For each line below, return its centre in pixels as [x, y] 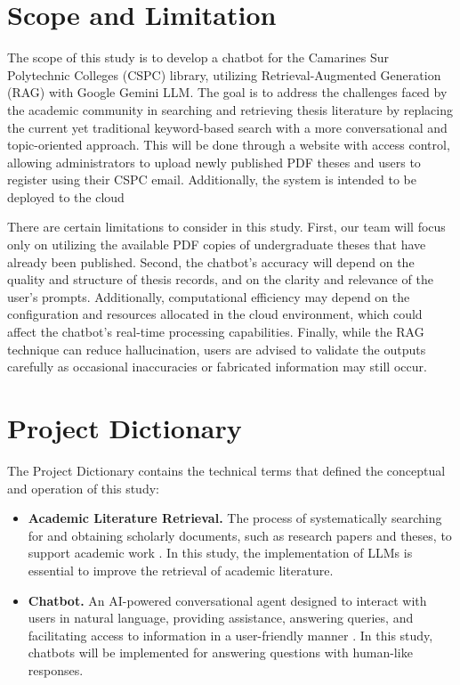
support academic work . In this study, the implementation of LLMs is [220, 553]
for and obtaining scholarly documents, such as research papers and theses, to [240, 535]
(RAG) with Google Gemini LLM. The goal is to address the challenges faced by [227, 92]
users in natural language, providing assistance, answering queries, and [221, 618]
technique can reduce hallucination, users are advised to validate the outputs [217, 349]
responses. [56, 669]
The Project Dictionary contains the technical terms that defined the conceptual [226, 470]
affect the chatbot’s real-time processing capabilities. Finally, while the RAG [216, 332]
